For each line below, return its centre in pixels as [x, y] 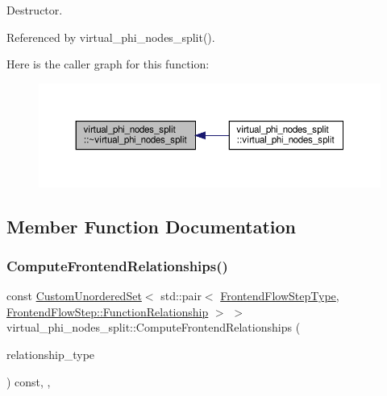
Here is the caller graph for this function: [108, 64]
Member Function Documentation [152, 226]
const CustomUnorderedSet [74, 296]
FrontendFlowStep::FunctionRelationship [108, 311]
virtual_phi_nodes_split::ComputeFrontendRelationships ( [154, 327]
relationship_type [51, 355]
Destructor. [35, 10]
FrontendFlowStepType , [280, 296]
